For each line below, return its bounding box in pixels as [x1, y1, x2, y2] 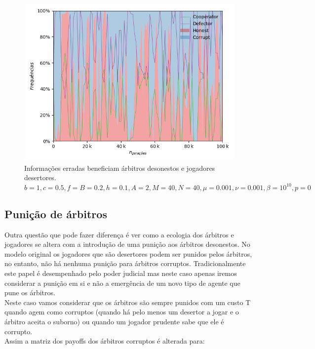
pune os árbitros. [4, 287, 55, 298]
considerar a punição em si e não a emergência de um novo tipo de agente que [4, 277, 240, 288]
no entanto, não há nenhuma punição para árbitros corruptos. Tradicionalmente [4, 258, 246, 269]
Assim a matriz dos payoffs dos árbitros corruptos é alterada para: [4, 336, 205, 346]
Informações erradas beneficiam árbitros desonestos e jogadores [24, 162, 215, 173]
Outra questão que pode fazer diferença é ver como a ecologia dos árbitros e [4, 229, 234, 239]
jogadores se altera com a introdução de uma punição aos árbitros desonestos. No [4, 239, 250, 249]
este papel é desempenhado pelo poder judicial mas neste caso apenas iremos [4, 268, 237, 278]
